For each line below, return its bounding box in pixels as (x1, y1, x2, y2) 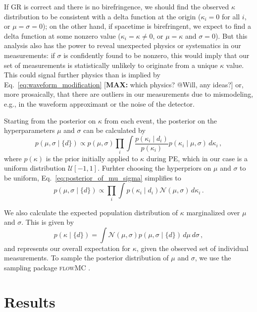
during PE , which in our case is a (146, 153, 248, 163)
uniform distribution (4, 163, 66, 173)
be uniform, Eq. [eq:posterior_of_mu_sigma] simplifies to (4, 172, 181, 183)
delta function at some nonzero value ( (4, 30, 121, 41)
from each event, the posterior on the (104, 115, 217, 125)
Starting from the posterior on (4, 115, 96, 125)
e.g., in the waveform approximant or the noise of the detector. (4, 98, 195, 109)
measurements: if (4, 50, 55, 60)
